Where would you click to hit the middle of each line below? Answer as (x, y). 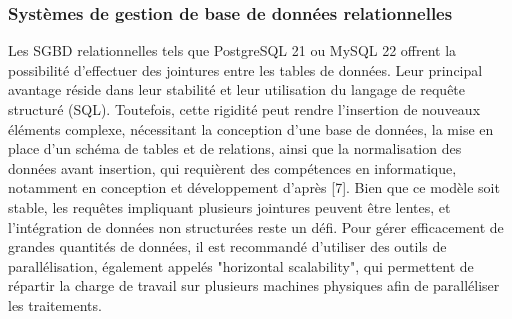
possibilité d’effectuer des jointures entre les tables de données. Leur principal (245, 69)
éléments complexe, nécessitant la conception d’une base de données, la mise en (251, 128)
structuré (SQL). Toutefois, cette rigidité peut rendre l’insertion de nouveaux (244, 109)
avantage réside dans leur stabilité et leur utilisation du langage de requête (237, 89)
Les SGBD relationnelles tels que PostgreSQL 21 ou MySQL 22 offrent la (232, 50)
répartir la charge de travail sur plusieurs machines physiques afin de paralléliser (254, 285)
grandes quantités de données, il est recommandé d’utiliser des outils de (227, 246)
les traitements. (55, 304)
